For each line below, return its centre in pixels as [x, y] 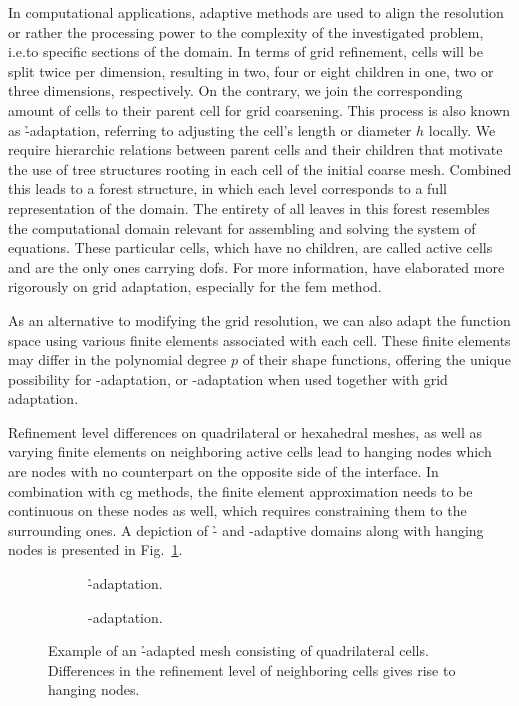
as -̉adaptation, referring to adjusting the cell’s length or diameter [210, 129]
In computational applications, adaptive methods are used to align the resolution [256, 12]
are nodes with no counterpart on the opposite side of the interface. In [223, 471]
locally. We [462, 129]
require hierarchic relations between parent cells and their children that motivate [255, 149]
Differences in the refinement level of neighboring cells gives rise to [252, 669]
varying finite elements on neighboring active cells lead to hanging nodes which [250, 451]
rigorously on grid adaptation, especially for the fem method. [195, 286]
